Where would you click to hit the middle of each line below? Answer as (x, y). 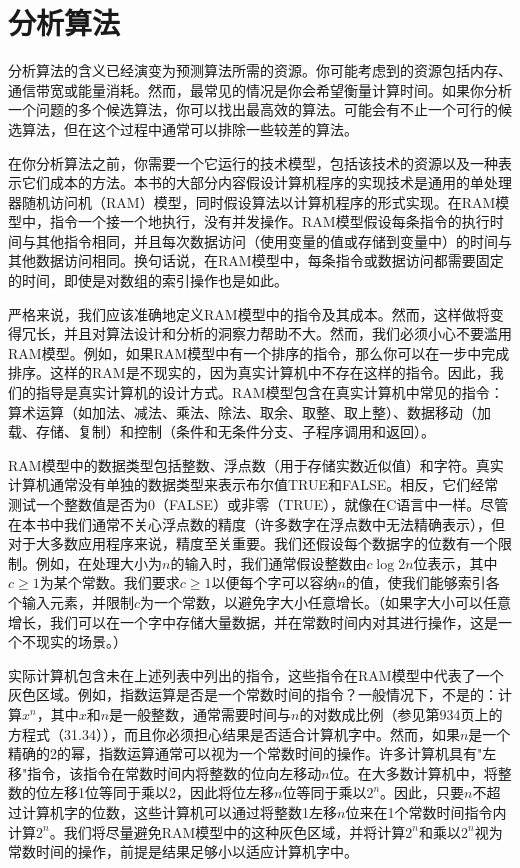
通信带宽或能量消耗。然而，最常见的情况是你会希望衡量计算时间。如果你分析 (260, 89)
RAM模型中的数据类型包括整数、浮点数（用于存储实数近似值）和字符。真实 (256, 464)
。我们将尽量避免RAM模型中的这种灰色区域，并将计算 (227, 831)
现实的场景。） (81, 641)
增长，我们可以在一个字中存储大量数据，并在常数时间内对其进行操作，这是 (253, 621)
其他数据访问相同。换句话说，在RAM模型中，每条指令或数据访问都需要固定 (256, 260)
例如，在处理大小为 (98, 562)
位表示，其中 (455, 562)
